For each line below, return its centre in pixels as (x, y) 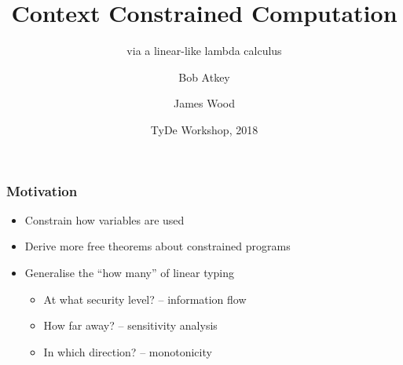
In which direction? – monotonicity (128, 351)
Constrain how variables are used (104, 219)
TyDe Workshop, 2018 (204, 129)
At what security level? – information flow (145, 299)
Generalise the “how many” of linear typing (130, 272)
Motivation (42, 190)
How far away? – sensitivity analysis (130, 325)
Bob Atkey (204, 77)
